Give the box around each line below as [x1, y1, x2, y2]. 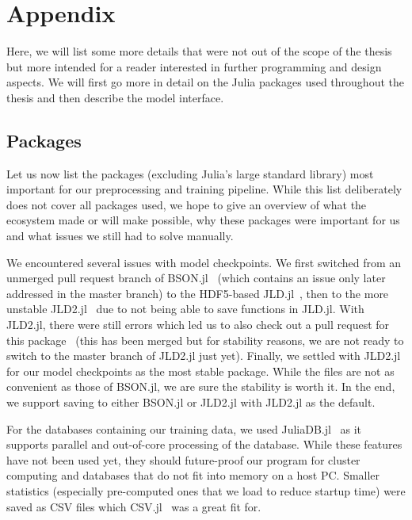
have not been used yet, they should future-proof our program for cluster [6, 451, 360, 468]
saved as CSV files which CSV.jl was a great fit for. [6, 498, 261, 514]
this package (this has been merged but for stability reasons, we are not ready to [6, 331, 404, 348]
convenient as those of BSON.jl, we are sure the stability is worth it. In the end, [6, 378, 395, 395]
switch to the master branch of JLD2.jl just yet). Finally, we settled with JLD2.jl [6, 347, 401, 364]
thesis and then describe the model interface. [6, 89, 224, 105]
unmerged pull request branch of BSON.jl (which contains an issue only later [6, 270, 386, 286]
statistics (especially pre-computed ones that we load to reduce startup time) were [6, 482, 406, 499]
